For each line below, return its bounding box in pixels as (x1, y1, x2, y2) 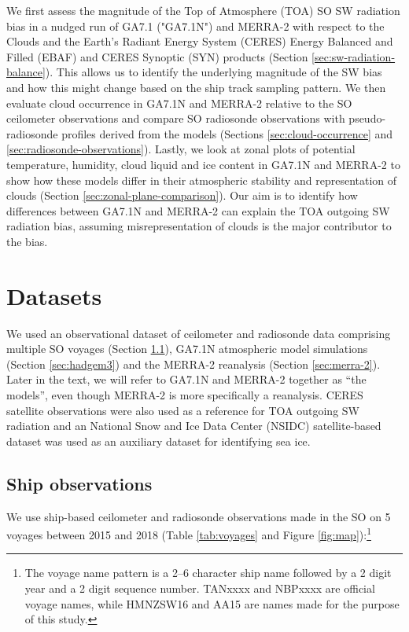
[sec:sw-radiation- (311, 48, 396, 64)
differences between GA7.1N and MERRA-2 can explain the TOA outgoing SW (6, 202, 390, 219)
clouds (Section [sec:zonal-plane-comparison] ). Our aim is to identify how (6, 187, 358, 204)
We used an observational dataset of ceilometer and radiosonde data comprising (6, 325, 391, 341)
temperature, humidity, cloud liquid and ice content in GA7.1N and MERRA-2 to (6, 156, 400, 172)
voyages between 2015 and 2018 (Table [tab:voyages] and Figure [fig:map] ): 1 (6, 524, 371, 542)
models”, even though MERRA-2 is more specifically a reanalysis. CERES (6, 387, 363, 402)
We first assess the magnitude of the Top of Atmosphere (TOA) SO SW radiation (6, 2, 400, 18)
